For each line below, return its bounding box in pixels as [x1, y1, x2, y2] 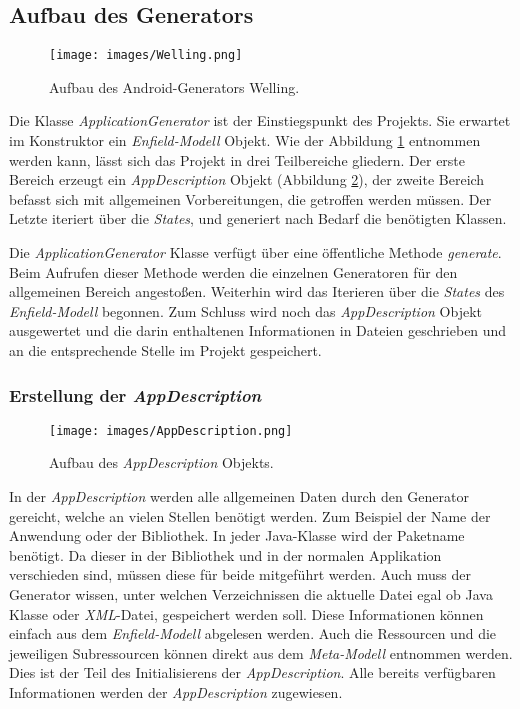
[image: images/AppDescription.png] [49, 423, 293, 438]
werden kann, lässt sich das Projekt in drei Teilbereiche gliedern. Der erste [9, 149, 466, 170]
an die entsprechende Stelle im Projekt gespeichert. [9, 339, 322, 360]
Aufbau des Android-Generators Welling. [49, 76, 300, 97]
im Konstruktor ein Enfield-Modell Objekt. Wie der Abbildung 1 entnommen [9, 130, 481, 151]
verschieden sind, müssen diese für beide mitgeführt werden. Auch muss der [9, 564, 471, 585]
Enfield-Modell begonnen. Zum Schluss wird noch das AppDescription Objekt [9, 300, 482, 321]
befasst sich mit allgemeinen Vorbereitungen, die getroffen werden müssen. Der [9, 188, 492, 209]
